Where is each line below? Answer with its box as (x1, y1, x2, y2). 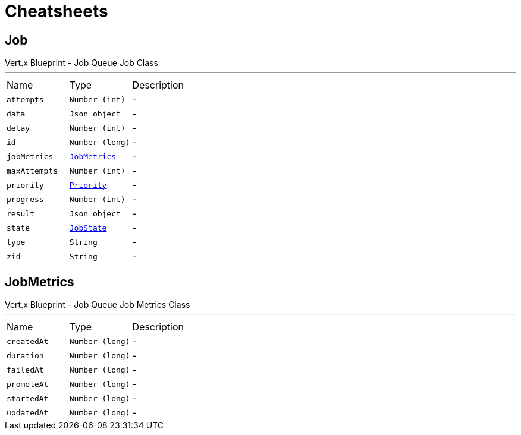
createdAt (7, 336, 49, 346)
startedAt (7, 393, 49, 403)
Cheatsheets (5, 1, 108, 21)
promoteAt (7, 379, 49, 389)
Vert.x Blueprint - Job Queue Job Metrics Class (5, 300, 190, 310)
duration (7, 351, 44, 360)
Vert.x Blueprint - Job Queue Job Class (5, 58, 158, 68)
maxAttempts (7, 166, 58, 175)
